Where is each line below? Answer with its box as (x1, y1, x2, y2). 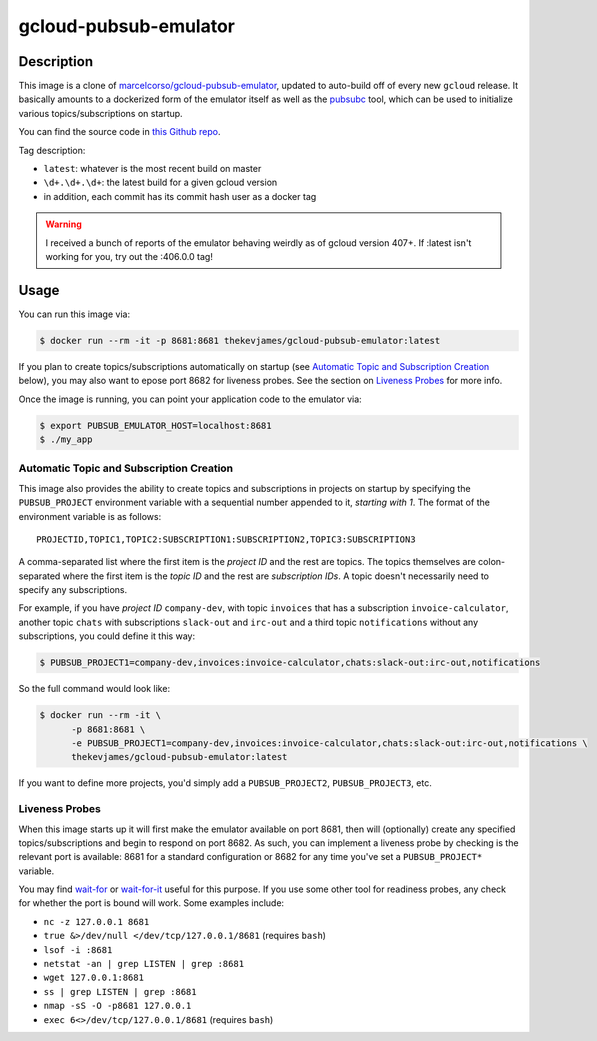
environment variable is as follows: (18, 510, 162, 522)
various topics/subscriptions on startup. (18, 107, 184, 119)
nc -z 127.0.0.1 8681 (43, 916, 150, 927)
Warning (45, 218, 82, 230)
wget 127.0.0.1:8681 (43, 972, 145, 984)
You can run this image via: (18, 308, 130, 320)
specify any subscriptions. (18, 584, 128, 596)
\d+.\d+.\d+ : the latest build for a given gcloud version (43, 176, 278, 189)
